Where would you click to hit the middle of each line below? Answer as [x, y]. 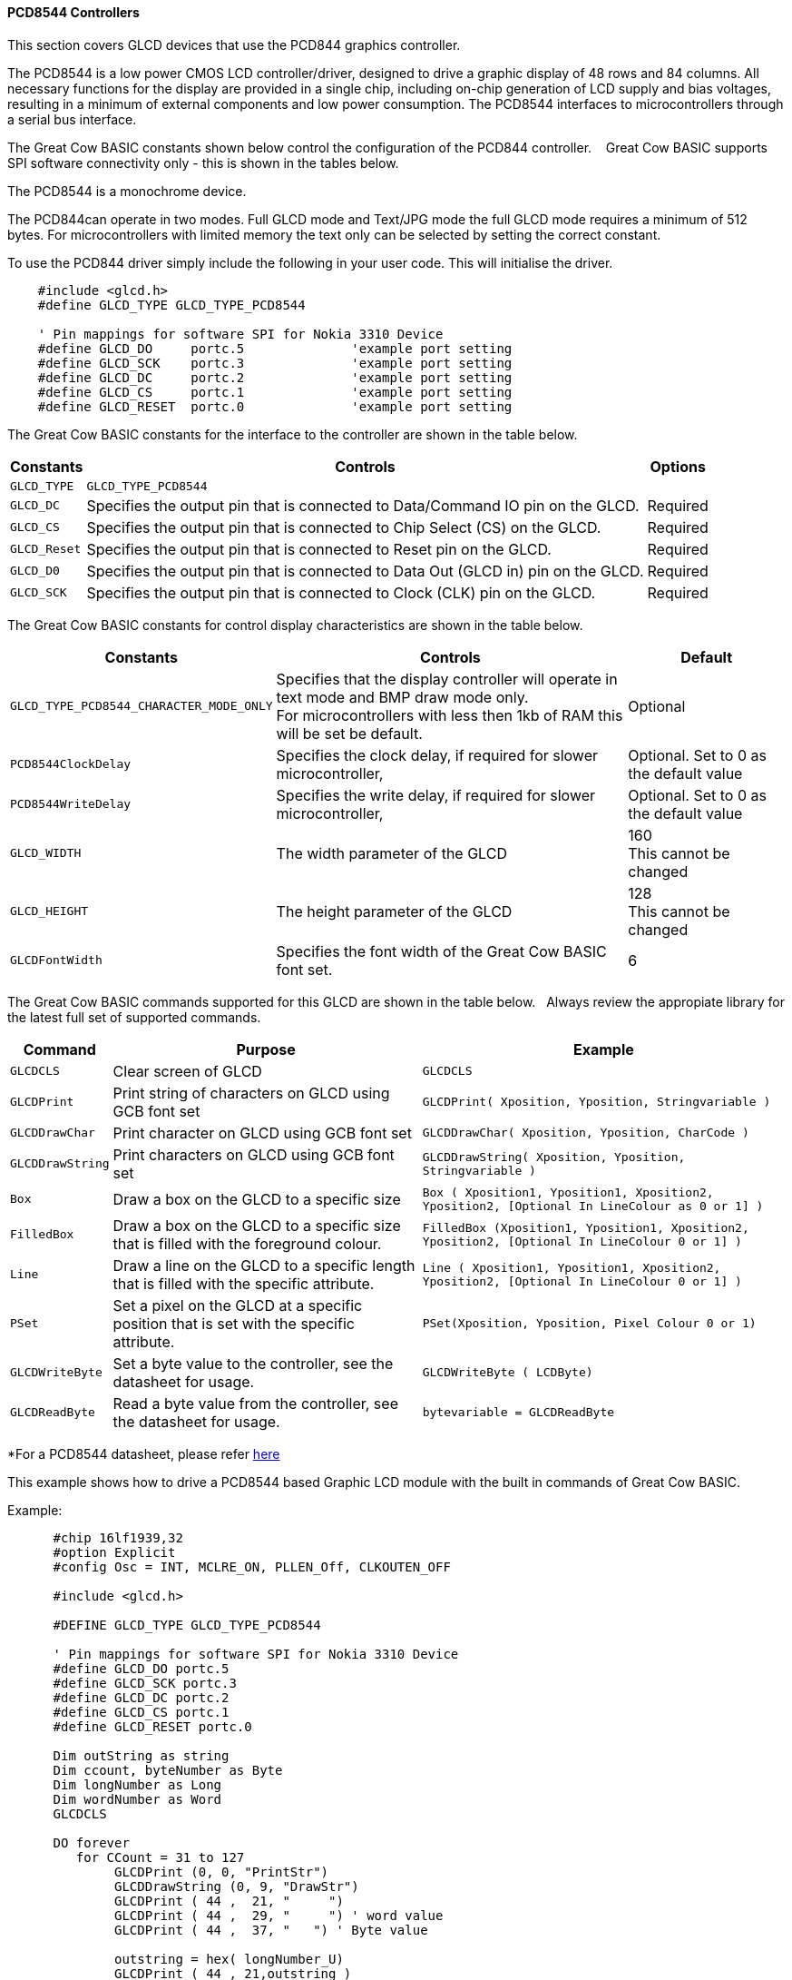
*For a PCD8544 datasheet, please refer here [144, 1453]
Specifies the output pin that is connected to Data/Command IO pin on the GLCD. [363, 505]
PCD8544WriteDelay [71, 804]
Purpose [266, 1049]
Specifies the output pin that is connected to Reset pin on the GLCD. [319, 549]
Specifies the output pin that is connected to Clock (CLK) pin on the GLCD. [341, 592]
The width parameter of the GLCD [391, 853]
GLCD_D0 [35, 571]
